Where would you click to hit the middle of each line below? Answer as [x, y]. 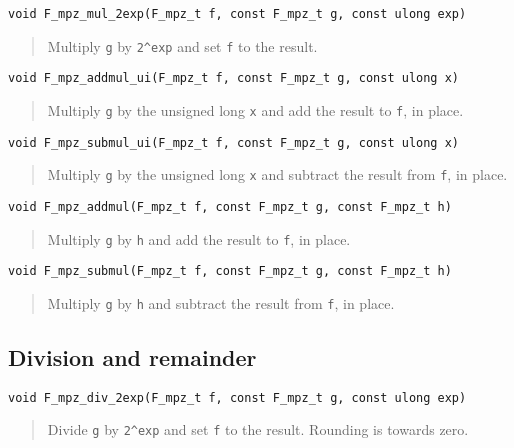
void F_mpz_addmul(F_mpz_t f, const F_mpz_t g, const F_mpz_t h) [230, 206]
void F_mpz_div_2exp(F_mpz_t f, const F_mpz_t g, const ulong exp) [237, 397]
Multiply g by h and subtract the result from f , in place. [221, 302]
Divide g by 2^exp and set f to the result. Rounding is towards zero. [258, 429]
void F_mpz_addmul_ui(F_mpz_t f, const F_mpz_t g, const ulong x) [234, 78]
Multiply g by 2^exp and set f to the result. [182, 45]
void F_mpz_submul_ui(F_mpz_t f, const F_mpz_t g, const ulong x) [234, 142]
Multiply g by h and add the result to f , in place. [199, 238]
